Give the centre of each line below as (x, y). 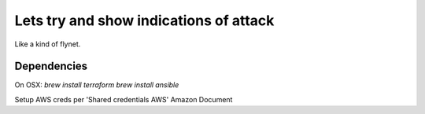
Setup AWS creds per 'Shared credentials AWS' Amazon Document (124, 99)
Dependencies (51, 66)
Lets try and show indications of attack (144, 20)
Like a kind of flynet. (48, 44)
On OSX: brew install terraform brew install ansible (97, 85)
